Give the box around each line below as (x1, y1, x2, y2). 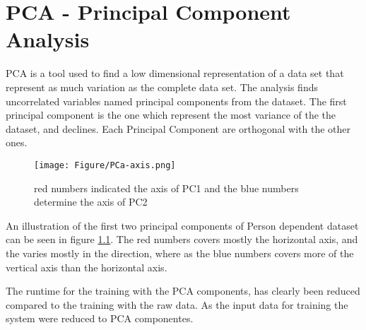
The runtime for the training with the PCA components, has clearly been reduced (6, 283, 360, 298)
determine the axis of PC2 (34, 194, 148, 209)
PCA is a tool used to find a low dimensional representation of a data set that (6, 66, 344, 81)
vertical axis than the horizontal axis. (6, 259, 167, 274)
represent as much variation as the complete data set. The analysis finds (6, 79, 318, 94)
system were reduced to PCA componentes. (6, 311, 194, 326)
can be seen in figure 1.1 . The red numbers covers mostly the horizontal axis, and (6, 232, 358, 247)
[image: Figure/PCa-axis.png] (34, 160, 176, 170)
